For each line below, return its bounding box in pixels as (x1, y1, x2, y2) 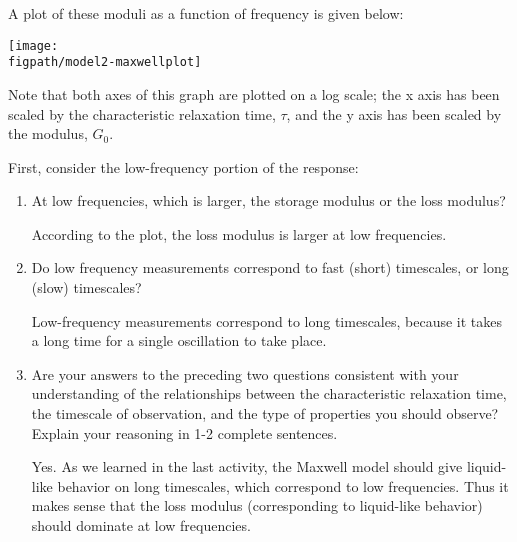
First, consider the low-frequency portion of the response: (8, 156, 359, 177)
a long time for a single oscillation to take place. (31, 330, 327, 351)
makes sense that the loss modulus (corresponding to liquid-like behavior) (31, 495, 483, 516)
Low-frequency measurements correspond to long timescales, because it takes (31, 310, 502, 331)
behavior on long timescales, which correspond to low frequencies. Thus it (57, 475, 509, 496)
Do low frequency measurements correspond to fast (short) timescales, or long (31, 257, 509, 278)
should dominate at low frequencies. (31, 515, 251, 535)
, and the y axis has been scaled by (286, 103, 502, 124)
